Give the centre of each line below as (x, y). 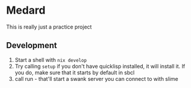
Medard (26, 10)
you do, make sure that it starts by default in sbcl (75, 73)
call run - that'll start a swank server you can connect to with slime (96, 78)
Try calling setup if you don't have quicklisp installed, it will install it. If (100, 66)
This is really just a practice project (49, 27)
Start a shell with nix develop (51, 59)
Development (32, 45)
